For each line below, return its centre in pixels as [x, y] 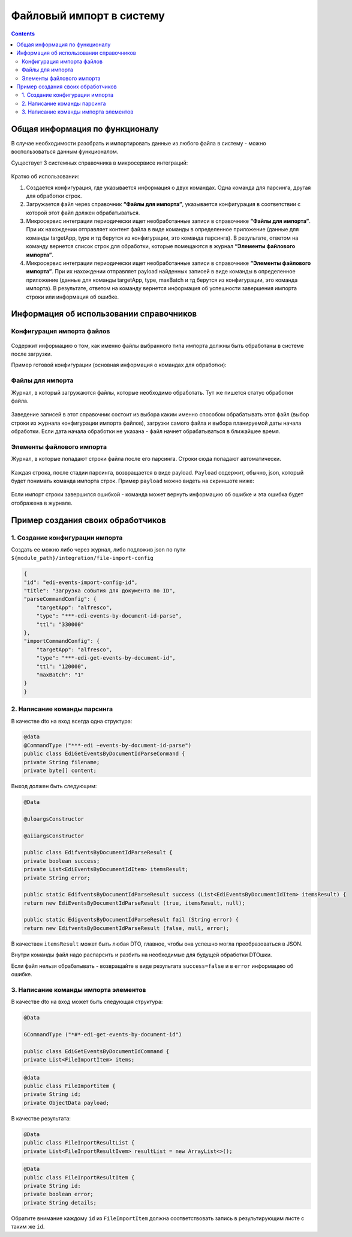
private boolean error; [59, 1194]
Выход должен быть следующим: [54, 786]
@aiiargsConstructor [54, 836]
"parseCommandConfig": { [60, 599]
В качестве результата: [41, 1118]
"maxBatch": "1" [60, 675]
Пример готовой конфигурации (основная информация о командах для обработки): [119, 365]
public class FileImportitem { [70, 1086]
